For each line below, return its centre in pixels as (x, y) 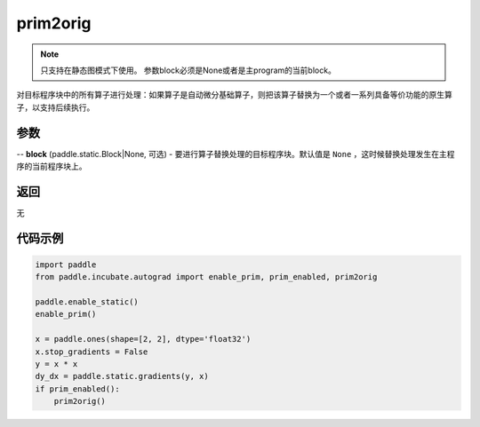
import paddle (66, 265)
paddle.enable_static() (87, 302)
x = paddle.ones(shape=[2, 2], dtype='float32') (143, 339)
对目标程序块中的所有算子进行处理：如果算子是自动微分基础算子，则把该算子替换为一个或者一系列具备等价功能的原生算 (234, 95)
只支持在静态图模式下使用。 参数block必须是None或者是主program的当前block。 (188, 70)
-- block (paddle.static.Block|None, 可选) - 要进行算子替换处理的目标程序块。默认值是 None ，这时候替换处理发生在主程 (236, 154)
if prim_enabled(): (77, 389)
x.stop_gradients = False (92, 352)
